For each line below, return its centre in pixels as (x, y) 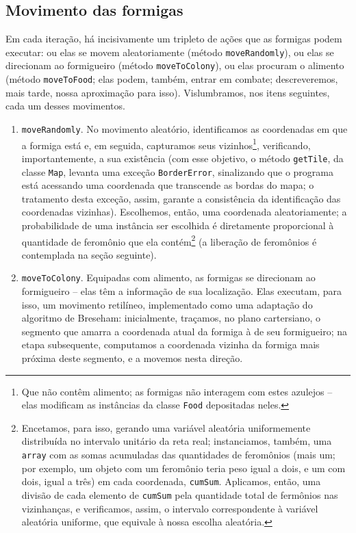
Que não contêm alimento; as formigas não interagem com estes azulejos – (177, 391)
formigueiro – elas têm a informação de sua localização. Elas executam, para (182, 291)
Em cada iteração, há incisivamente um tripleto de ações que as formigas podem (174, 39)
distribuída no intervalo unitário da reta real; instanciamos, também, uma (177, 441)
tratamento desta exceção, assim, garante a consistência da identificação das (181, 198)
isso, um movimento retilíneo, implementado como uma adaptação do (167, 304)
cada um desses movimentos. (65, 106)
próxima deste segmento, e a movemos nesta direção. (132, 358)
